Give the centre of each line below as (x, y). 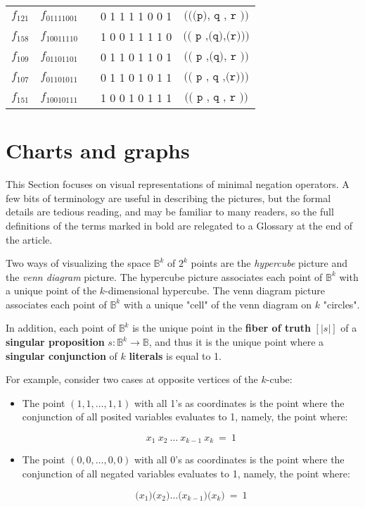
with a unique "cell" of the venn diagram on (218, 304)
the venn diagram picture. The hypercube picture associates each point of (164, 276)
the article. (29, 239)
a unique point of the (51, 290)
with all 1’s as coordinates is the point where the (239, 402)
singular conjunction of (62, 355)
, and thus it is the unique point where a (236, 342)
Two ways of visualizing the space (78, 263)
